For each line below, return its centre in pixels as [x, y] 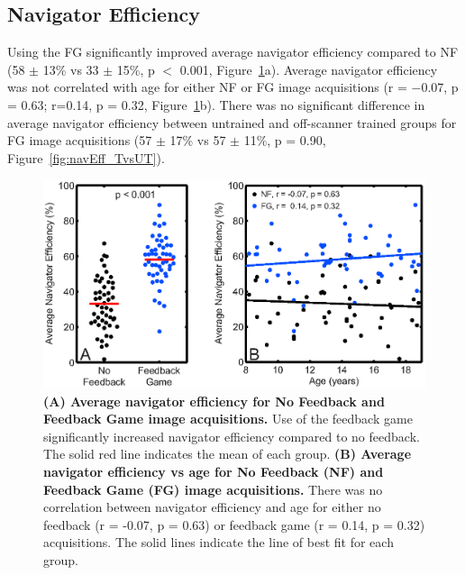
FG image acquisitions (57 [80, 140]
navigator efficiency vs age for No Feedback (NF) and [214, 471]
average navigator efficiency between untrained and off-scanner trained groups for [232, 122]
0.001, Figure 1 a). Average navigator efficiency [309, 69]
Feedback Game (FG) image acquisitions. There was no [213, 489]
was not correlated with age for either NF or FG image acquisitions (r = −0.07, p [233, 87]
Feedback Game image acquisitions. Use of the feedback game [228, 419]
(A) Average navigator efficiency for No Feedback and [214, 401]
